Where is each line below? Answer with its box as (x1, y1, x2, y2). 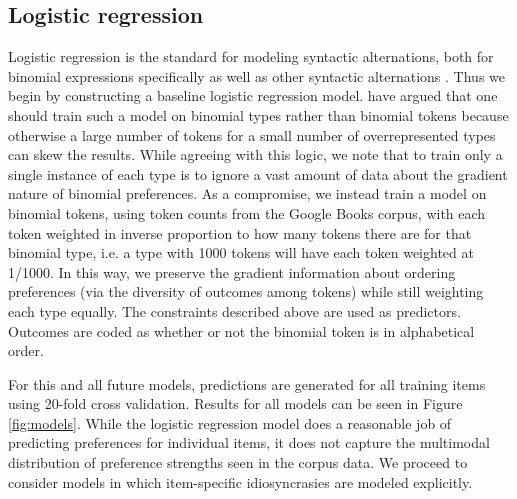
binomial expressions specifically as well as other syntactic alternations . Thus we (8, 65, 505, 86)
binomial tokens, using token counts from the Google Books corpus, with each (8, 202, 486, 223)
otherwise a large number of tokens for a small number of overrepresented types (8, 124, 496, 145)
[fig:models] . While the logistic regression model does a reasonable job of (8, 412, 452, 433)
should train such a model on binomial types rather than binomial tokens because (8, 104, 509, 125)
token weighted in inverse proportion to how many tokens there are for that (8, 222, 472, 243)
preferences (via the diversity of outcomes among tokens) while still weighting (8, 281, 484, 302)
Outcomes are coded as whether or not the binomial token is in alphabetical (8, 320, 475, 341)
